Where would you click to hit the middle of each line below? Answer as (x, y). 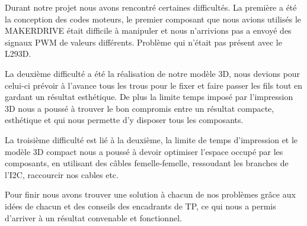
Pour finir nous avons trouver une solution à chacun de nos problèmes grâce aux (150, 194)
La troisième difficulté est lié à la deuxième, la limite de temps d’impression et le (151, 139)
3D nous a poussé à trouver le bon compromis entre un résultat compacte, (140, 108)
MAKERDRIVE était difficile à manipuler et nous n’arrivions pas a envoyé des (148, 30)
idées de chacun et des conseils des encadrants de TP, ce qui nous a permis (140, 206)
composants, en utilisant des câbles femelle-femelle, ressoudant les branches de (147, 163)
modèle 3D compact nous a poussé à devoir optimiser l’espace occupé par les (144, 151)
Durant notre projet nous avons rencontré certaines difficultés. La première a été (151, 7)
